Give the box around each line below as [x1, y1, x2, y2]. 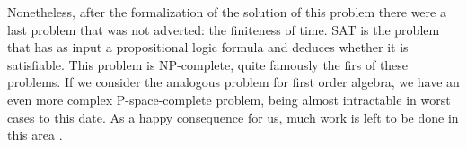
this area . [7, 125, 63, 144]
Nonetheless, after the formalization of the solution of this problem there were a [7, 3, 446, 21]
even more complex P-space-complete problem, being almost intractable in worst [7, 90, 451, 108]
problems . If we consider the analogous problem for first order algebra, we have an [7, 73, 460, 91]
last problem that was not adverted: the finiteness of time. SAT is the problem [7, 20, 440, 39]
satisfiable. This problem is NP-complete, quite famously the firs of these [7, 55, 409, 73]
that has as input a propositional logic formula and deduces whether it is [7, 38, 409, 56]
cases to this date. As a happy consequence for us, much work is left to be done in [7, 108, 459, 126]
